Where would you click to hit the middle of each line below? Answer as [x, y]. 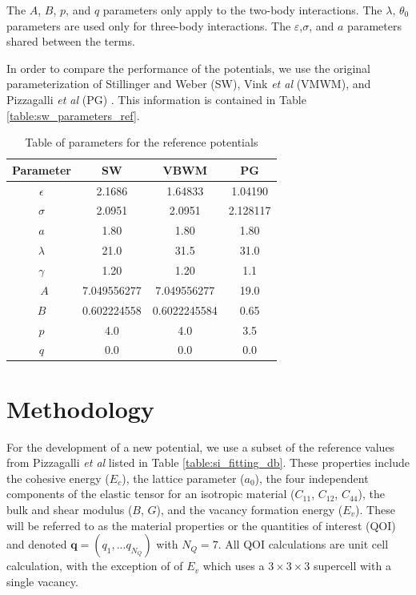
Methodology [80, 408]
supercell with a [352, 566]
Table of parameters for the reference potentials [142, 142]
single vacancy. [42, 581]
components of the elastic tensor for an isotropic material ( [151, 494]
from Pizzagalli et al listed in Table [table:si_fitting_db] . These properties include [208, 462]
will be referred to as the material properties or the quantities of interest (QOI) [201, 525]
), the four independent [312, 478]
